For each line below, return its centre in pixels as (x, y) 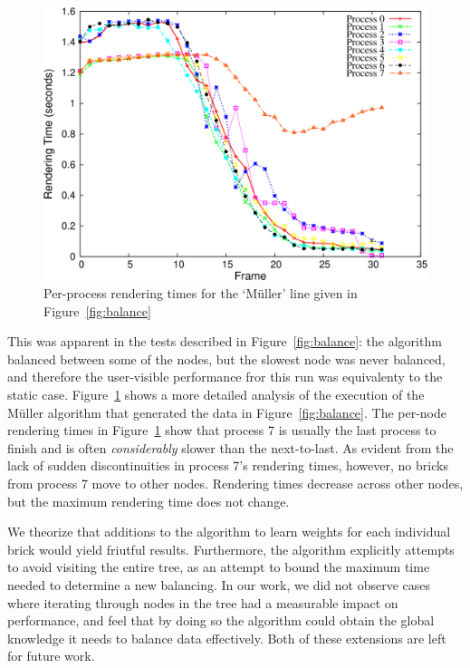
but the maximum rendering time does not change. (149, 501)
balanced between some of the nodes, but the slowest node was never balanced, (226, 358)
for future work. (51, 656)
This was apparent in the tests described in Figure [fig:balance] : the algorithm (225, 341)
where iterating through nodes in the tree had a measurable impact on (203, 602)
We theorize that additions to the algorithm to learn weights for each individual (229, 532)
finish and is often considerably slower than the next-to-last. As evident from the (230, 447)
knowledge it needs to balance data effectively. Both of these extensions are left (227, 638)
